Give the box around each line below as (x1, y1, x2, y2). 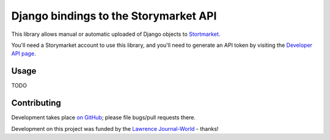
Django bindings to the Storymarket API (11, 9, 217, 23)
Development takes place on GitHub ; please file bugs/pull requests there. (11, 114, 196, 121)
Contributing (11, 98, 61, 108)
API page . (11, 50, 36, 57)
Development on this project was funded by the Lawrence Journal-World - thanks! (11, 125, 219, 132)
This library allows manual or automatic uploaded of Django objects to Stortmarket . (11, 30, 221, 38)
